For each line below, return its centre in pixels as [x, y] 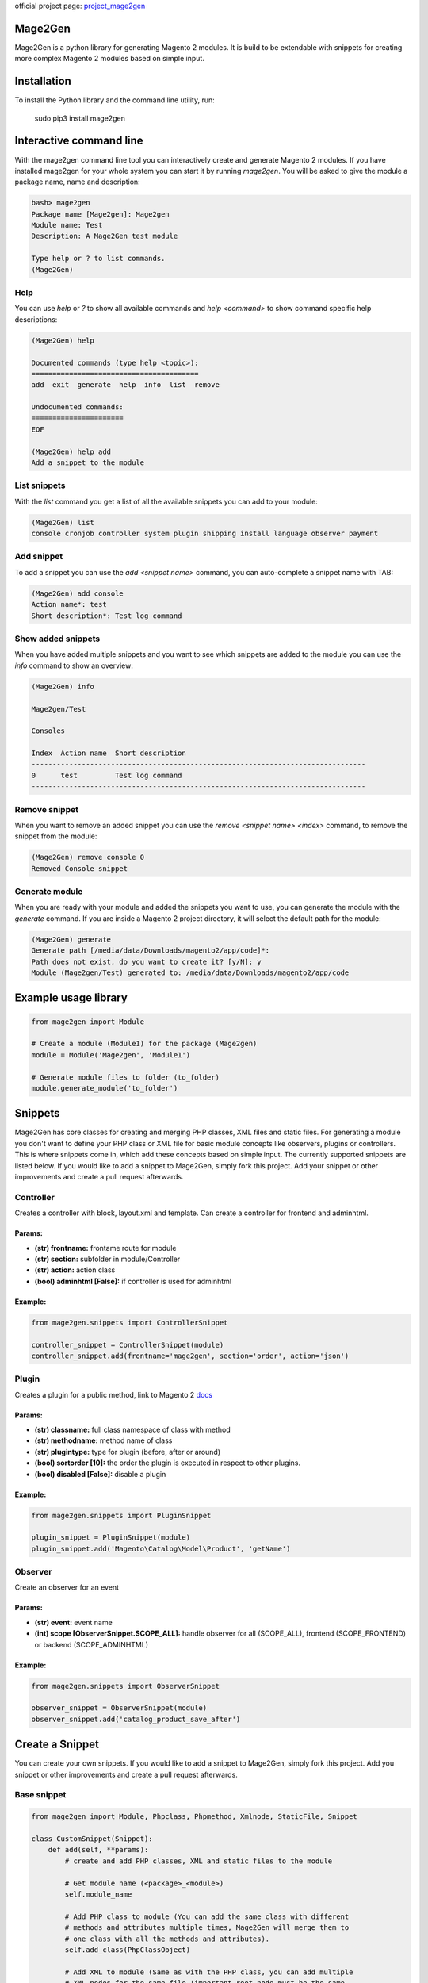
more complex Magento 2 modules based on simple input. [110, 59]
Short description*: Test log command [107, 616]
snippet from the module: [56, 836]
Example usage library [71, 998]
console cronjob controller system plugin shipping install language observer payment [205, 534]
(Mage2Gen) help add [71, 451]
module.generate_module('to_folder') [105, 1088]
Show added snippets [57, 639]
